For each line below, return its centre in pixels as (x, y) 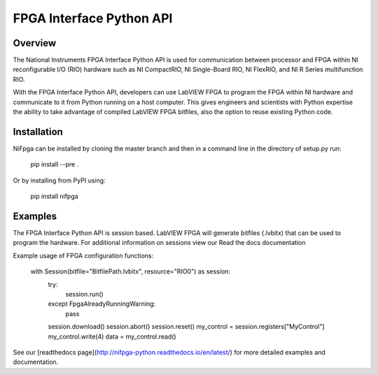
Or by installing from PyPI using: (59, 180)
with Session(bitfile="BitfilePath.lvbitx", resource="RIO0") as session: (131, 271)
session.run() (85, 294)
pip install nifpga (54, 197)
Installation (38, 132)
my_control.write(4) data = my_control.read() (112, 337)
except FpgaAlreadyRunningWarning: (102, 304)
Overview (35, 43)
